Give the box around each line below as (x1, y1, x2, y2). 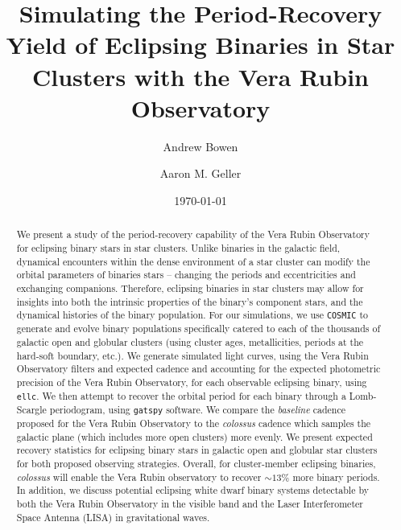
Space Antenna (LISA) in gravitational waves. (16, 510, 210, 524)
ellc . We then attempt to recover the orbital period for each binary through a (16, 388, 346, 402)
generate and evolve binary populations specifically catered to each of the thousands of (16, 322, 381, 335)
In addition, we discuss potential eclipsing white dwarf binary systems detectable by (16, 483, 369, 497)
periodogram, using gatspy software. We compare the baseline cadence (49, 402, 346, 416)
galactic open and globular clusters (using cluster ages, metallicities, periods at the (16, 335, 364, 348)
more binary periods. (292, 470, 380, 483)
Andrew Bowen (163, 138, 238, 154)
